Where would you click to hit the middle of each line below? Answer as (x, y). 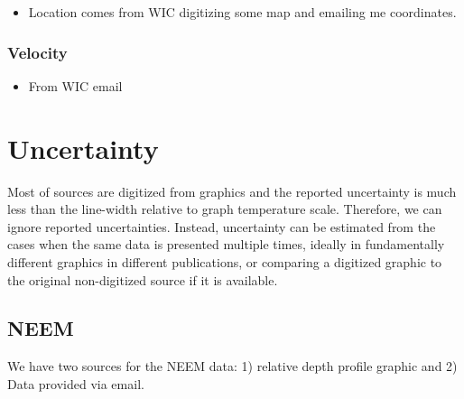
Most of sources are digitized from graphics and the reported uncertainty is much (232, 191)
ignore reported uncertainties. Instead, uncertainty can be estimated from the (222, 226)
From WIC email (75, 85)
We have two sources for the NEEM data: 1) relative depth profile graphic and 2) (232, 366)
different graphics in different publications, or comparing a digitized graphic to (225, 261)
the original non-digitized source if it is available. (143, 279)
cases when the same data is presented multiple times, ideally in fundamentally (226, 244)
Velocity (37, 52)
